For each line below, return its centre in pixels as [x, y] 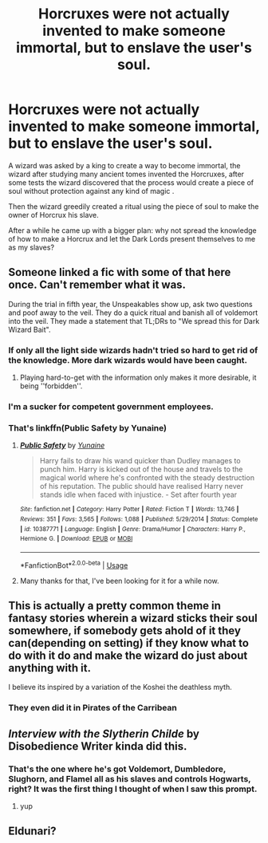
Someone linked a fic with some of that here [120, 272]
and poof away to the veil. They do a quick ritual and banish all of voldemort [133, 313]
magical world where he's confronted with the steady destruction [147, 478]
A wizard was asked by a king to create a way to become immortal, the [124, 165]
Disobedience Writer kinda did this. [98, 746]
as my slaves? [31, 247]
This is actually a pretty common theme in [115, 606]
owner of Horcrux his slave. [53, 215]
